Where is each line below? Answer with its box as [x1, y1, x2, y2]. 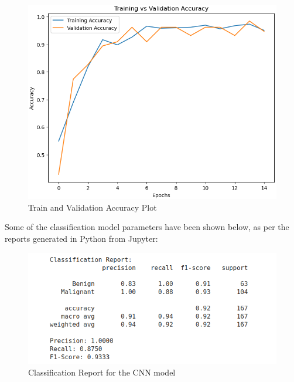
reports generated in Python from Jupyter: [5, 232, 158, 244]
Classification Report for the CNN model [28, 366, 176, 378]
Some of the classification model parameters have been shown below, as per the [5, 221, 289, 233]
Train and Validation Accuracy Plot [28, 201, 157, 213]
